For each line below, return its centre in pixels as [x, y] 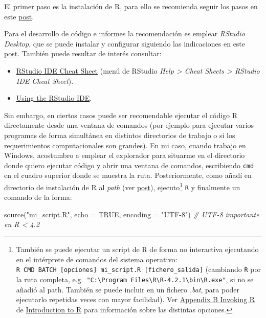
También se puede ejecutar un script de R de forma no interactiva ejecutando [137, 249]
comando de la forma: [38, 197]
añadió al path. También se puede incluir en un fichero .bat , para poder [128, 289]
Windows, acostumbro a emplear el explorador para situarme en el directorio [125, 155]
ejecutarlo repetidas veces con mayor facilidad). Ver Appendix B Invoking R [136, 299]
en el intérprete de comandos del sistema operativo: [97, 259]
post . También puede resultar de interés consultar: [83, 53]
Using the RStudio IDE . [54, 98]
